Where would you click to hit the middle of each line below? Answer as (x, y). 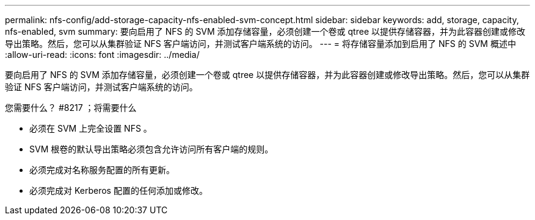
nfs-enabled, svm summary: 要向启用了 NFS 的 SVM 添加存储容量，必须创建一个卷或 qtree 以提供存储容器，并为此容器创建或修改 (265, 31)
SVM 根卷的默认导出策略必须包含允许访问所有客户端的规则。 (151, 149)
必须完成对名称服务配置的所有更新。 (102, 170)
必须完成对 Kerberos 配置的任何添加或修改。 (118, 190)
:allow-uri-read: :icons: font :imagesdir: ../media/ (102, 55)
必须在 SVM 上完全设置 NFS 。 (91, 128)
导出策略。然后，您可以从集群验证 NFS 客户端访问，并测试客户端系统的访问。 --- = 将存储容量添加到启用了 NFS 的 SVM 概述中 (260, 44)
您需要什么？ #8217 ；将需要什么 (71, 108)
